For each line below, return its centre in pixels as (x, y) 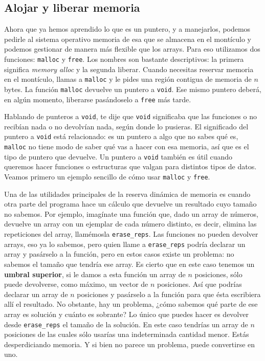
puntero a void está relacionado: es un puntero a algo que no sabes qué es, (121, 136)
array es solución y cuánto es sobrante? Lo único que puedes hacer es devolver (126, 314)
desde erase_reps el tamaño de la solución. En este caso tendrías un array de (126, 324)
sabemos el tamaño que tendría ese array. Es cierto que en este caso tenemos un (129, 264)
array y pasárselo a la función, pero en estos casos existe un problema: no (119, 254)
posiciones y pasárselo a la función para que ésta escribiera (169, 294)
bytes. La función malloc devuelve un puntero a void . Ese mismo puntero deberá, (133, 89)
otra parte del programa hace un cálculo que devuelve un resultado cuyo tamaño (130, 204)
